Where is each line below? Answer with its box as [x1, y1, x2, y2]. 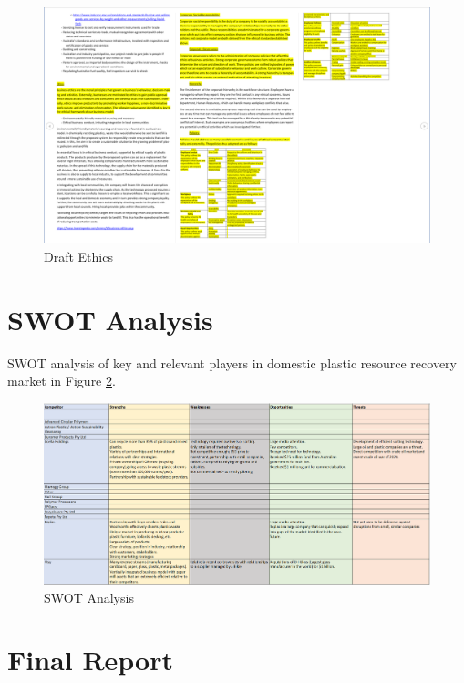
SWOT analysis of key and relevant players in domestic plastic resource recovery [7, 353, 457, 372]
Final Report [7, 641, 174, 678]
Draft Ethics [44, 246, 113, 265]
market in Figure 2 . [7, 371, 116, 390]
